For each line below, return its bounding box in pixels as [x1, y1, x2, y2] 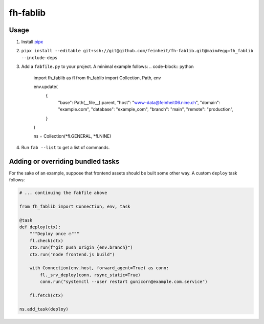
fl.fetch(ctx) [29, 292, 64, 298]
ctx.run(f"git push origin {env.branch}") [29, 245, 133, 250]
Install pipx [21, 39, 44, 45]
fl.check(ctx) [29, 238, 64, 243]
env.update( [33, 84, 58, 90]
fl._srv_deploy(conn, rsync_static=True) [40, 272, 141, 278]
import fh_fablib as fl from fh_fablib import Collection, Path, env [33, 75, 161, 81]
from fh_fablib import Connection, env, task [19, 203, 131, 209]
